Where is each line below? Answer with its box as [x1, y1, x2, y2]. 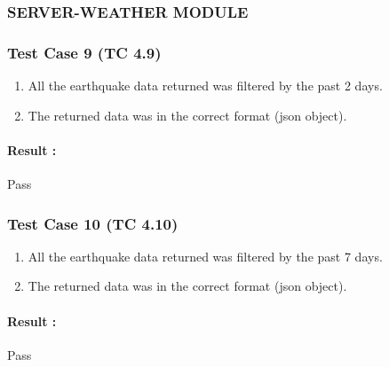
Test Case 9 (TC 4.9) [7, 41, 162, 63]
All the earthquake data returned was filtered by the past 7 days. [28, 246, 383, 265]
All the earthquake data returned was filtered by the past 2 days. [28, 76, 383, 95]
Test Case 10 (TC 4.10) [7, 212, 179, 234]
